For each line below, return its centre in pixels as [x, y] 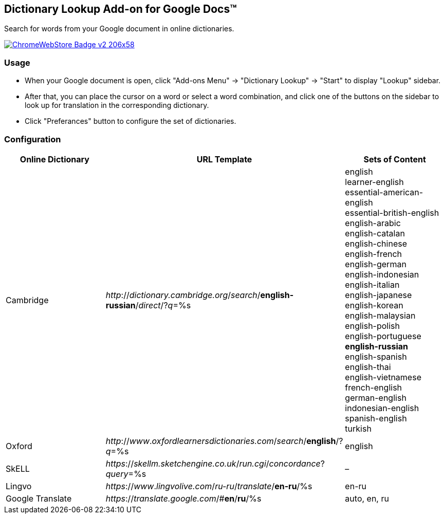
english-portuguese [383, 336]
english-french [374, 254]
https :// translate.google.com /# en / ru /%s [183, 498]
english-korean [374, 305]
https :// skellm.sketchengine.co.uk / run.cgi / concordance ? [215, 463]
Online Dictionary [54, 159]
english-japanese [378, 295]
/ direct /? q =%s [163, 305]
